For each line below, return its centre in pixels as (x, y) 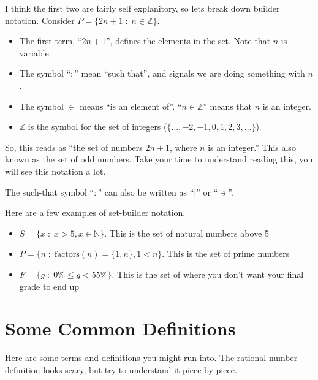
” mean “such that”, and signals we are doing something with (190, 73)
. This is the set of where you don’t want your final (208, 274)
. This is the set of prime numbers (226, 253)
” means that (228, 106)
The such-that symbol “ (50, 192)
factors (67, 255)
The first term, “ (51, 41)
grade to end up (49, 286)
